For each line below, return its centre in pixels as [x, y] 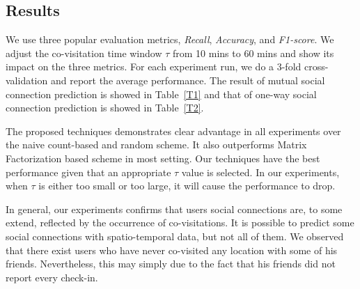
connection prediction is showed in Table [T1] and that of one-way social [161, 94]
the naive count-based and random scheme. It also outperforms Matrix [156, 144]
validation [27, 80]
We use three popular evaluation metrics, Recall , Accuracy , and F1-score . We [170, 39]
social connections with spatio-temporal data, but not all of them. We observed [175, 236]
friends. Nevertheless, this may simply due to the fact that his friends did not [171, 264]
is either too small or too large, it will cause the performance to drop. [187, 186]
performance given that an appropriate [88, 172]
